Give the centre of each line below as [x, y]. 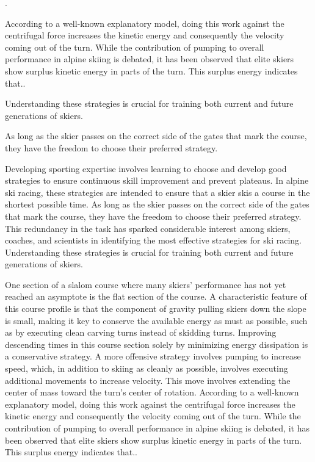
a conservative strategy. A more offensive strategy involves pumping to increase [153, 356]
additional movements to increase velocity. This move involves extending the [148, 380]
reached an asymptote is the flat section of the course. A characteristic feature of [156, 296]
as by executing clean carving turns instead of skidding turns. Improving [141, 332]
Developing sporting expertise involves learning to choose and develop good [146, 168]
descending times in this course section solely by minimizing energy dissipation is [157, 344]
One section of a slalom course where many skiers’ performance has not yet [146, 284]
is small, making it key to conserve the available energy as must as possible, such [156, 320]
